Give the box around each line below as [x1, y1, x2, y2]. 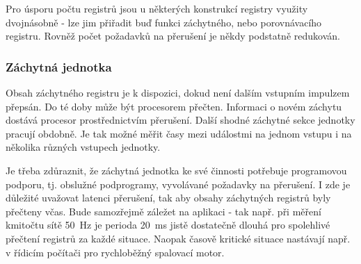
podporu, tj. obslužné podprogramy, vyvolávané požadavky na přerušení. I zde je [6, 176, 351, 191]
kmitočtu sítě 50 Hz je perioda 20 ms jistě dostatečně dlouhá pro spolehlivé [6, 217, 330, 232]
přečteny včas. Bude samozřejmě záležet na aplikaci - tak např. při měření [6, 204, 321, 218]
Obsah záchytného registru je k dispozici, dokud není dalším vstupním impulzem [6, 85, 350, 99]
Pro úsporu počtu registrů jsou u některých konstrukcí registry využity [6, 1, 308, 15]
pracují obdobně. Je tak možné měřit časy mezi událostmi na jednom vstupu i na [6, 126, 352, 140]
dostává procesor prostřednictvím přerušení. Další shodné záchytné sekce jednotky [6, 113, 355, 127]
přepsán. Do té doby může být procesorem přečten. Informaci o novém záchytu [6, 99, 342, 113]
